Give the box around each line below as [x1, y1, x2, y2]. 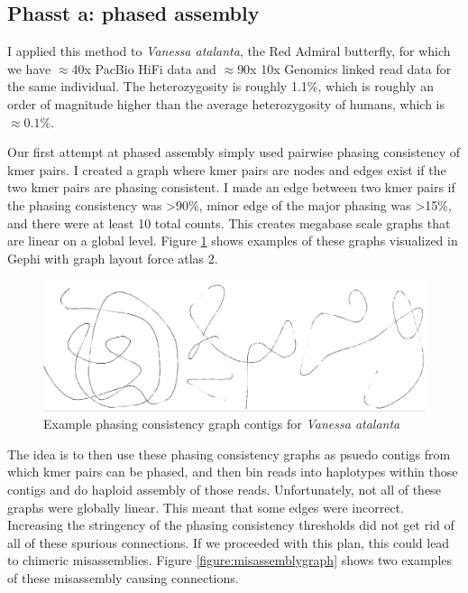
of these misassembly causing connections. [7, 569, 239, 587]
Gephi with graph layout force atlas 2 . [7, 248, 218, 267]
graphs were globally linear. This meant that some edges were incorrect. [7, 497, 404, 516]
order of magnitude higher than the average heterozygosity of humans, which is [7, 94, 445, 113]
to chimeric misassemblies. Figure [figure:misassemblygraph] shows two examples [7, 551, 453, 570]
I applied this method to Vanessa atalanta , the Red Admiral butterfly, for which [7, 42, 451, 60]
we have [7, 59, 51, 78]
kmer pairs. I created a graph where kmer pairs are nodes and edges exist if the [7, 160, 446, 179]
